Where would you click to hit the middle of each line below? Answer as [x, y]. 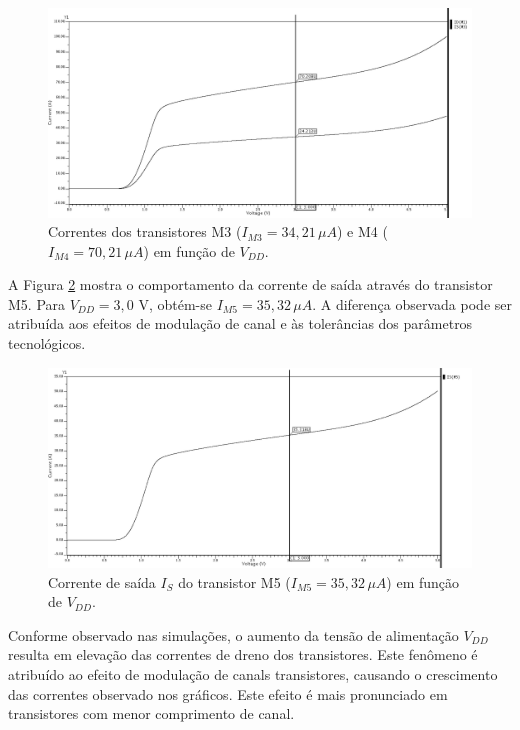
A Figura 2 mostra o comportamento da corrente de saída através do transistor [250, 284]
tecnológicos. [47, 343]
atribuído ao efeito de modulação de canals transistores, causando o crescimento [253, 674]
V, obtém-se [175, 303]
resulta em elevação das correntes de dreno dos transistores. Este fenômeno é [243, 654]
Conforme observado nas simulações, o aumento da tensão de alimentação [233, 634]
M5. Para [37, 303]
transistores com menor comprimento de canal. [151, 713]
